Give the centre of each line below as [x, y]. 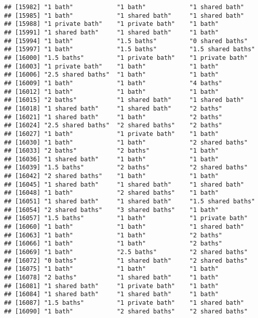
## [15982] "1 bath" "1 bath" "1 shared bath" [124, 7]
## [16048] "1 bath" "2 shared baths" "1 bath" [111, 193]
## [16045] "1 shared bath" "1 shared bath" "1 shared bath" [124, 184]
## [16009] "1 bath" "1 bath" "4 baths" [113, 83]
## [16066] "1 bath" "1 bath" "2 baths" [113, 244]
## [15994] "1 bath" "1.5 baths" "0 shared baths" [126, 41]
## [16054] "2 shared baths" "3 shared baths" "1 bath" [111, 210]
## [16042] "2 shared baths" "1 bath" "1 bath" [111, 176]
